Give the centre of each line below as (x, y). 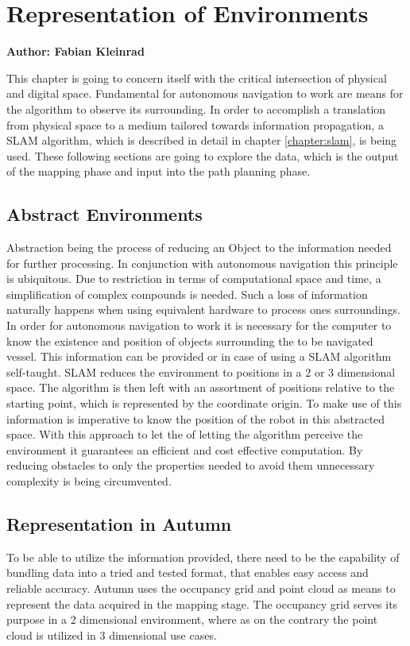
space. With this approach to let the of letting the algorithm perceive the (185, 434)
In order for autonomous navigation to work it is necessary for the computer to (199, 325)
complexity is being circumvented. (89, 480)
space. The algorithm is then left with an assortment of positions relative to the (201, 387)
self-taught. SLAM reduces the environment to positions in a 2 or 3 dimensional (201, 371)
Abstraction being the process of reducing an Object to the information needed (199, 248)
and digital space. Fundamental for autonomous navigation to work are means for (205, 93)
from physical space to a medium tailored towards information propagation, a (195, 124)
